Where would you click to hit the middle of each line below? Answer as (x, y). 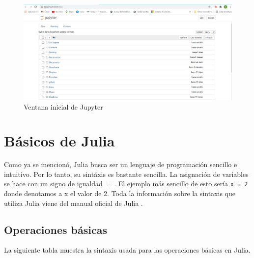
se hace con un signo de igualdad (53, 184)
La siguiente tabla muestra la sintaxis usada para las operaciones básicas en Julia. (127, 250)
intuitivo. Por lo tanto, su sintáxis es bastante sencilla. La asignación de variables (126, 174)
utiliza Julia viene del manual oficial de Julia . (73, 203)
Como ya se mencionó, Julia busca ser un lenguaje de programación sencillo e (121, 164)
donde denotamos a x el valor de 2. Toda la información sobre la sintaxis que (120, 193)
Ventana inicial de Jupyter (63, 107)
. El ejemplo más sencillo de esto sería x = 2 (181, 184)
